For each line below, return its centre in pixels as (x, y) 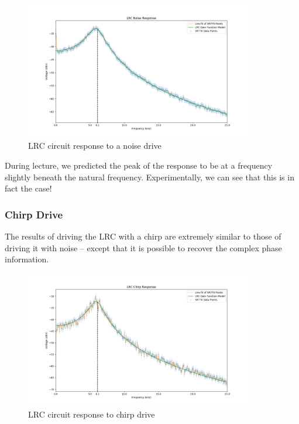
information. (27, 259)
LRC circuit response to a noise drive (95, 146)
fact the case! (28, 188)
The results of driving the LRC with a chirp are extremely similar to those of (143, 236)
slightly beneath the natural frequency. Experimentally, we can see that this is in (149, 177)
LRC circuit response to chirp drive (92, 414)
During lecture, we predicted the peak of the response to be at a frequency (139, 165)
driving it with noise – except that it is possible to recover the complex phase (143, 247)
